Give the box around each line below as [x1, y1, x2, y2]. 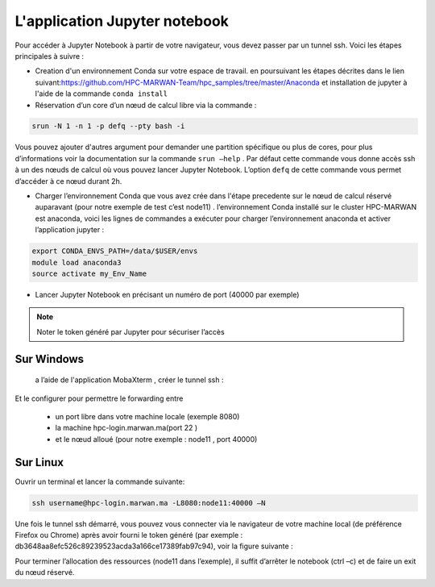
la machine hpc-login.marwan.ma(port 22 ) [55, 423, 198, 433]
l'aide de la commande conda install [35, 89, 168, 98]
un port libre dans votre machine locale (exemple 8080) [55, 411, 240, 421]
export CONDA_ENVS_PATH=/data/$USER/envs [31, 247, 198, 256]
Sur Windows [14, 352, 85, 366]
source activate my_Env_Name [31, 269, 147, 278]
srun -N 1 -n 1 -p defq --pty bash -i [31, 122, 185, 131]
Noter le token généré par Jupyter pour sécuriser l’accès [36, 327, 225, 336]
